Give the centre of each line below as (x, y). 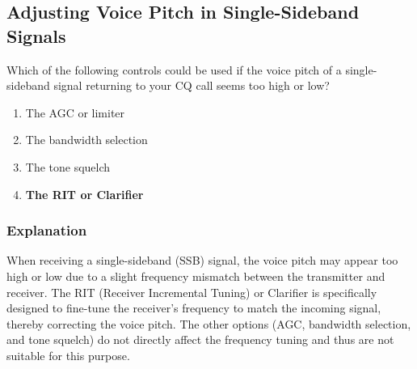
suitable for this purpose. (68, 355)
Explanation (47, 230)
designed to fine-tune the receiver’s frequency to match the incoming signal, (194, 308)
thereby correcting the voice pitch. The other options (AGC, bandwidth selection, (209, 323)
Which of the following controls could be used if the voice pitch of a (174, 69)
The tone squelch (68, 166)
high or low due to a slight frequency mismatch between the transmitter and (196, 276)
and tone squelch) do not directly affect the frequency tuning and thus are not (200, 339)
